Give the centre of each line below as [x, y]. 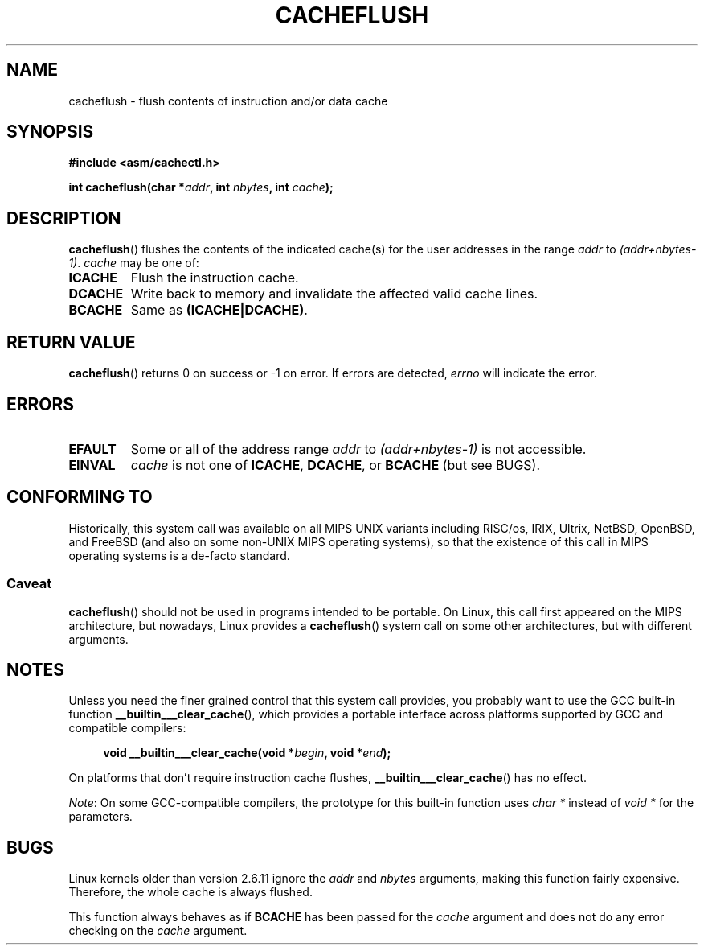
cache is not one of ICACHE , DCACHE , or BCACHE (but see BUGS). [336, 465]
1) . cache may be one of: [134, 263]
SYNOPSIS [50, 132]
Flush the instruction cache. [215, 278]
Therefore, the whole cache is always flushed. [190, 892]
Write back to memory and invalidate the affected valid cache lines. [334, 294]
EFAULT [92, 449]
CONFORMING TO [80, 497]
